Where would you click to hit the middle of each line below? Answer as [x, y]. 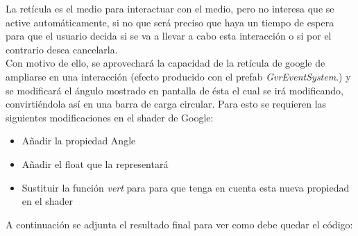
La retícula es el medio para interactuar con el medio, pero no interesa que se [170, 8]
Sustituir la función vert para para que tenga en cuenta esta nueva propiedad [186, 187]
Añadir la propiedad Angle [79, 141]
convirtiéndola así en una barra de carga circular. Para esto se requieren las [166, 104]
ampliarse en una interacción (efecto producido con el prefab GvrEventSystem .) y [178, 76]
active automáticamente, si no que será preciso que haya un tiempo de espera [170, 22]
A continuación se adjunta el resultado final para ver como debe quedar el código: [179, 224]
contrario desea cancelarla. [62, 49]
